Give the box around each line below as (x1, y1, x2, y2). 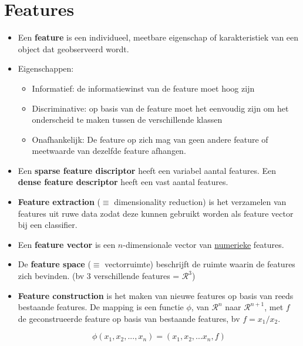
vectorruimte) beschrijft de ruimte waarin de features (105, 258, 295, 270)
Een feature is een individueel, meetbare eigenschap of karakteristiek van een (18, 31, 299, 43)
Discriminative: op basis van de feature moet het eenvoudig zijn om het (32, 102, 289, 114)
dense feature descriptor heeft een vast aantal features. (18, 176, 228, 188)
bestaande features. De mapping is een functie (18, 301, 184, 313)
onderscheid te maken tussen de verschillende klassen (32, 113, 223, 126)
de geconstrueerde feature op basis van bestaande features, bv (18, 312, 240, 324)
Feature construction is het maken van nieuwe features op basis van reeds (18, 289, 294, 301)
